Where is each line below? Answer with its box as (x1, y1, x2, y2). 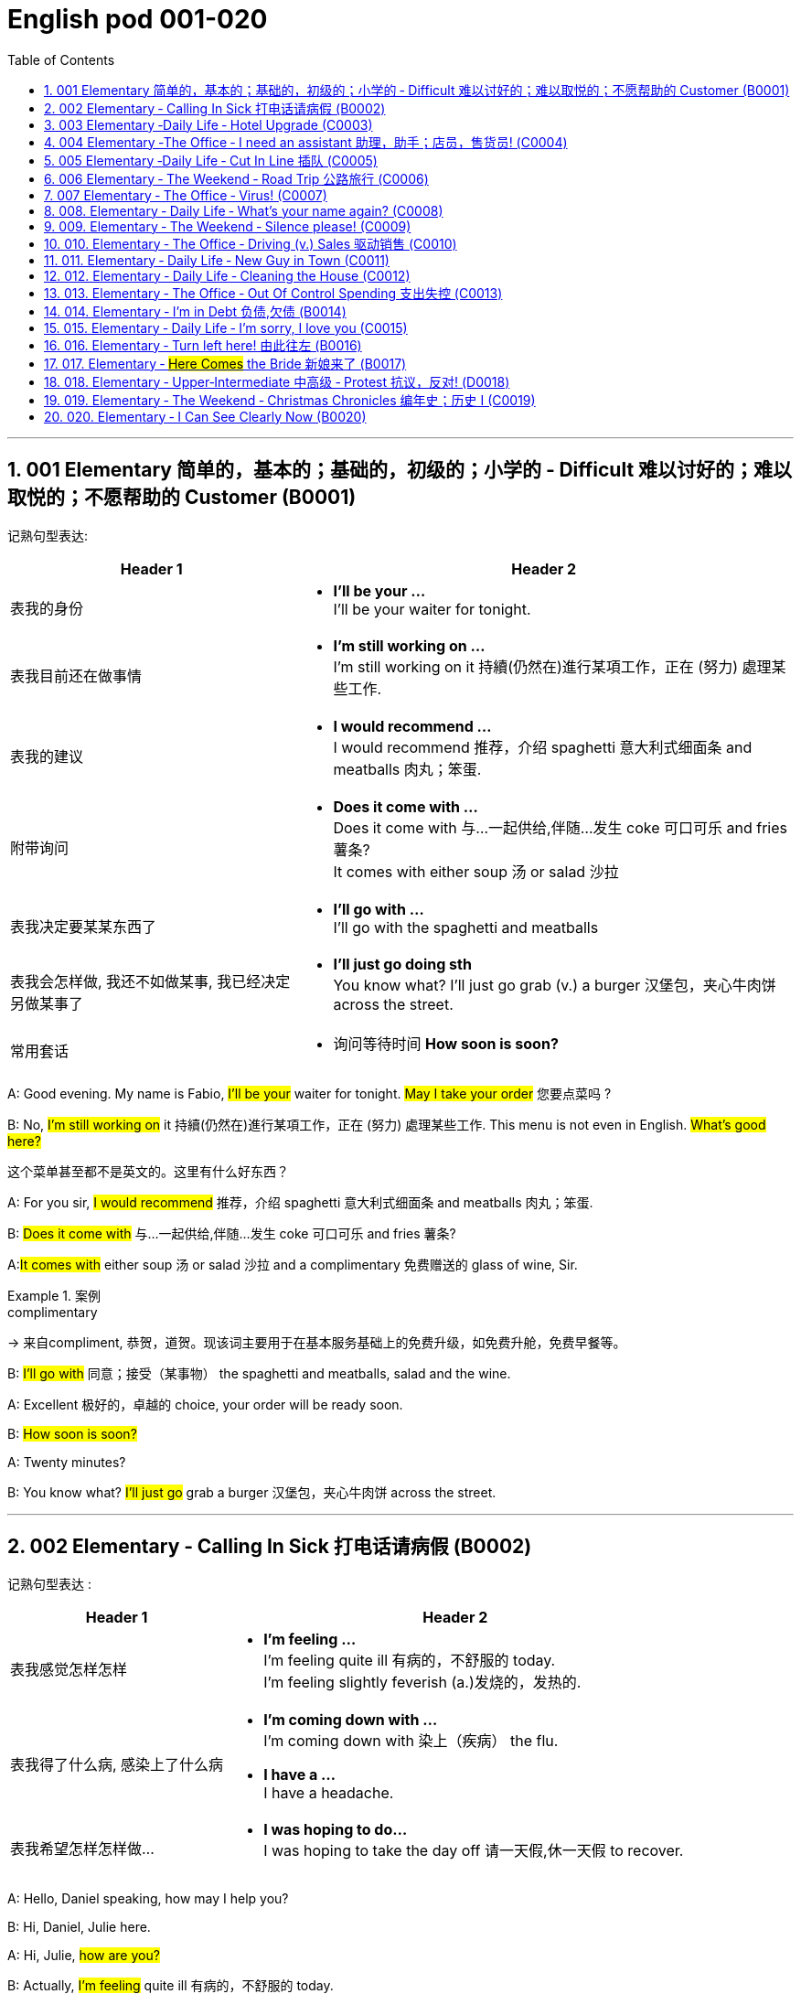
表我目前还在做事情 (10, 666, 143, 685)
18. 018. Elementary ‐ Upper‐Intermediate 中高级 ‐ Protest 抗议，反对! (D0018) (44, 373, 510, 390)
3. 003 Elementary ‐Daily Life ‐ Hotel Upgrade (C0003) (44, 116, 373, 133)
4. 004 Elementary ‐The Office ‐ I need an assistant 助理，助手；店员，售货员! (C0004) (44, 134, 568, 150)
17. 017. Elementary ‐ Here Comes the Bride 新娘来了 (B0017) (44, 355, 407, 371)
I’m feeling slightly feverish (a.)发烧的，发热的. (263, 1673, 582, 1692)
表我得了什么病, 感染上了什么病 (10, 1755, 224, 1774)
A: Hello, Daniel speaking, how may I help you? (7, 1891, 289, 1907)
